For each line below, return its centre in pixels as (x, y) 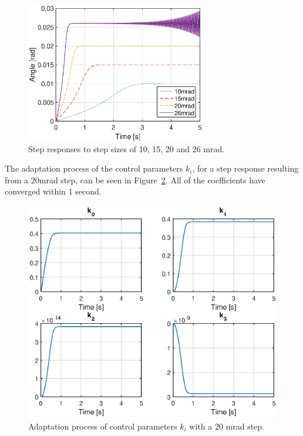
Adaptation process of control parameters (103, 426)
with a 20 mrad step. (227, 426)
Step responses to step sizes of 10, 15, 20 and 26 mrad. (127, 148)
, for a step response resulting (245, 168)
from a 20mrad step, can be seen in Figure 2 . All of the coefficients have (135, 180)
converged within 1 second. (53, 191)
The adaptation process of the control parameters (94, 168)
